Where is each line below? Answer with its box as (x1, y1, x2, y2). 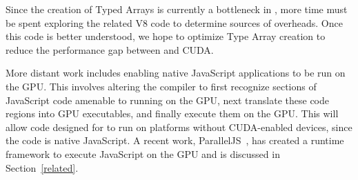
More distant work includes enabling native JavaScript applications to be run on (6, 66, 346, 80)
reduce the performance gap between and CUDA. (6, 42, 214, 57)
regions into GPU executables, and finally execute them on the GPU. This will (6, 106, 339, 121)
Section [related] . (6, 160, 79, 174)
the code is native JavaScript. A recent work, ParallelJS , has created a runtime (6, 133, 344, 148)
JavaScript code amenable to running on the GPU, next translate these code (6, 92, 329, 107)
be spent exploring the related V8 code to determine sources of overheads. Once (6, 15, 343, 30)
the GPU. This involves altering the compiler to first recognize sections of (6, 79, 317, 93)
